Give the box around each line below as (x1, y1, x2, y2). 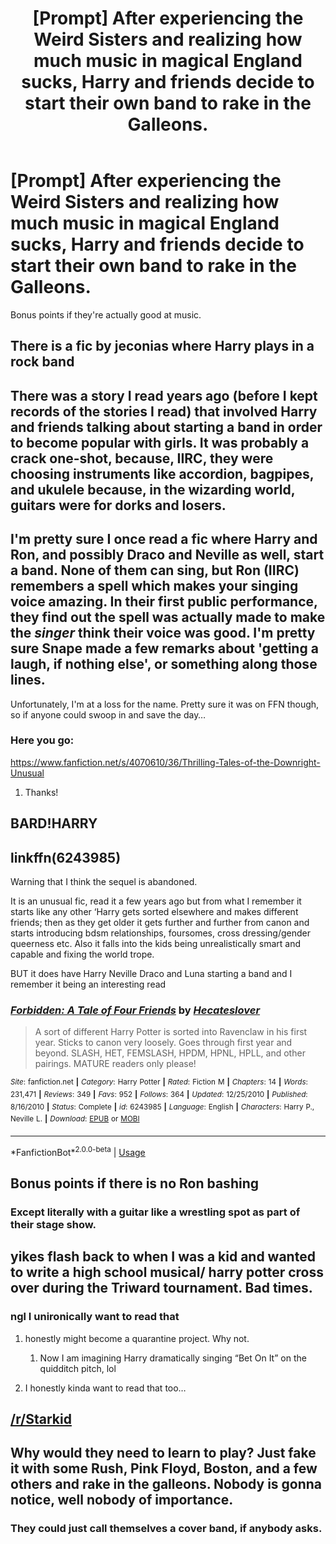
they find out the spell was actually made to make (10, 609, 326, 626)
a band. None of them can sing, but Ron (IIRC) (10, 562, 300, 579)
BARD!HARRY (10, 815, 98, 832)
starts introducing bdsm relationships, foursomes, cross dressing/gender (10, 927, 311, 939)
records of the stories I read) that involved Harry (10, 403, 318, 420)
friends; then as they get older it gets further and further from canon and (10, 917, 310, 929)
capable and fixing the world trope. (10, 948, 155, 961)
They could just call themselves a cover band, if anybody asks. (10, 1522, 323, 1536)
